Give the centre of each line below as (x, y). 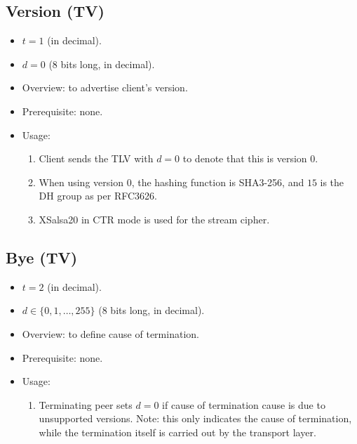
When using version (81, 182)
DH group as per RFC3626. (98, 196)
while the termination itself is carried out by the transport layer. (177, 432)
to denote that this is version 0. (250, 158)
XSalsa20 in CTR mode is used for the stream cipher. (154, 219)
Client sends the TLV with (96, 158)
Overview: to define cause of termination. (110, 333)
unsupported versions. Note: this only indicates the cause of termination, (195, 418)
